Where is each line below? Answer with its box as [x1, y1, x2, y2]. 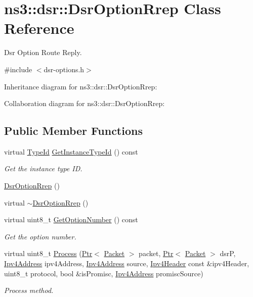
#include [4, 64, 32, 74]
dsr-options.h [44, 64, 85, 74]
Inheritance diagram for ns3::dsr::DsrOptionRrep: [4, 81, 157, 91]
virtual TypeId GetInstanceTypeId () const [4, 146, 138, 157]
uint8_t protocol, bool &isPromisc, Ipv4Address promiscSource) [4, 268, 203, 278]
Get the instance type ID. [4, 163, 82, 174]
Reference [4, 18, 74, 38]
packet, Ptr [139, 248, 174, 259]
